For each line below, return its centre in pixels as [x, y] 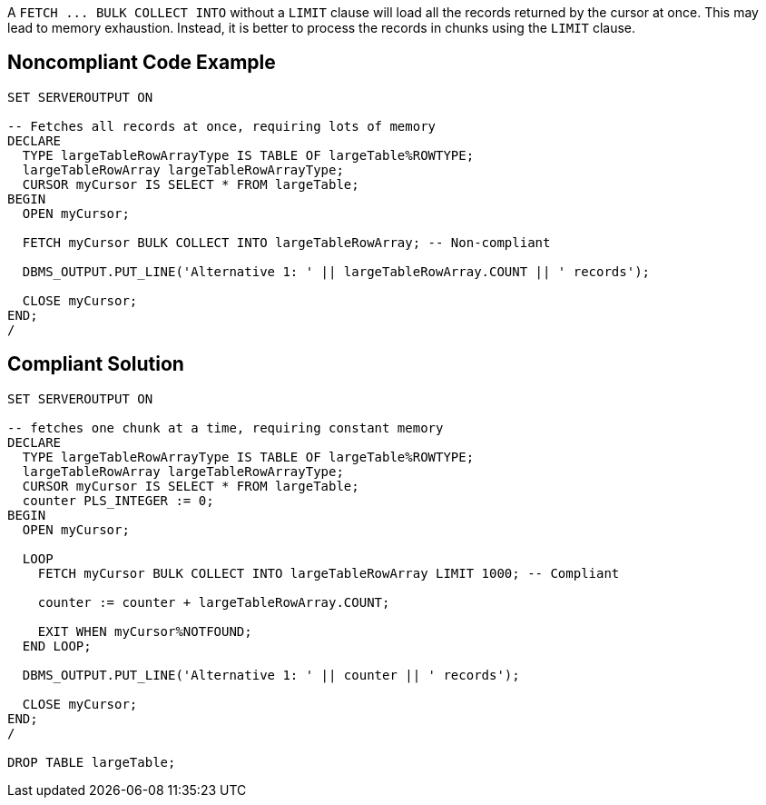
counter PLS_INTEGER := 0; [118, 500]
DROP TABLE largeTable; [92, 762]
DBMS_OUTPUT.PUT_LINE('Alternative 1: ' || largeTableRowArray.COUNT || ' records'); [336, 271]
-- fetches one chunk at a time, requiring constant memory [226, 427]
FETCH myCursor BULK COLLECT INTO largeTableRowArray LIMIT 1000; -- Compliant [329, 573]
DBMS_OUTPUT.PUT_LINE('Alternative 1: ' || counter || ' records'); [271, 675]
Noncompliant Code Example [142, 63]
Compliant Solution [96, 364]
